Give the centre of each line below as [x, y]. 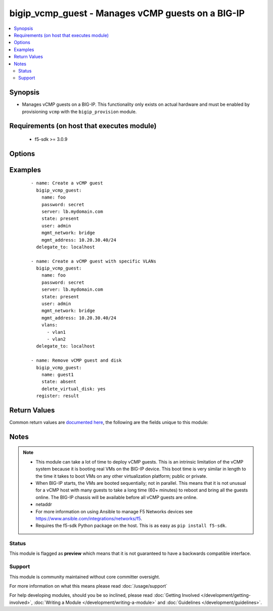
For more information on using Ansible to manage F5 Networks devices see [114, 511]
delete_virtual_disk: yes [74, 389]
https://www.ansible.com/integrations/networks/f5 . [89, 518]
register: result [58, 396]
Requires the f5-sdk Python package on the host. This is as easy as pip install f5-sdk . [131, 526]
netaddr [44, 505]
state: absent [59, 382]
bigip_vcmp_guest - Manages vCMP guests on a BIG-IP [127, 13]
